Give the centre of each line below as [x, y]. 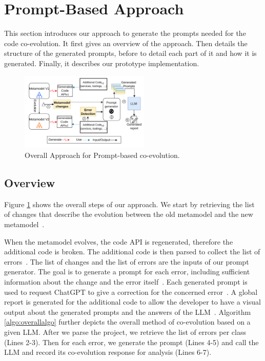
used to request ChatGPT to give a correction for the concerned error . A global [131, 292]
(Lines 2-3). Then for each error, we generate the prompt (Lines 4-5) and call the [131, 342]
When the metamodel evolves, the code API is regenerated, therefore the [119, 241]
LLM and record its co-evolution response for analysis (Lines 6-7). [108, 352]
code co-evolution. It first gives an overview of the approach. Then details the [126, 43]
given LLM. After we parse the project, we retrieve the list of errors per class [125, 332]
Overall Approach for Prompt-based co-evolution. [102, 155]
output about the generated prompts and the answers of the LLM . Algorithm [128, 312]
